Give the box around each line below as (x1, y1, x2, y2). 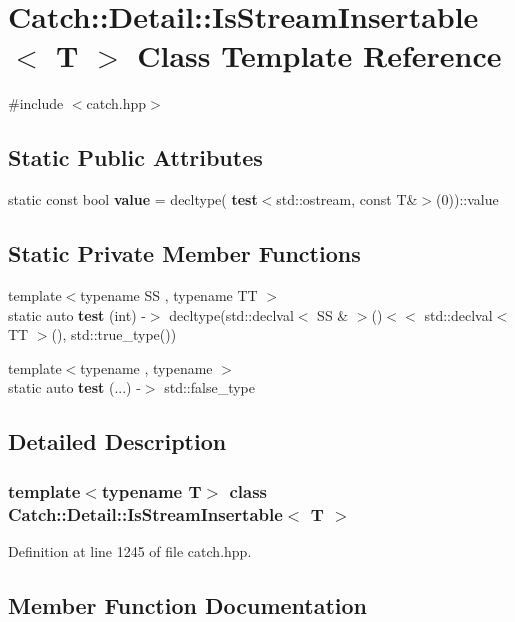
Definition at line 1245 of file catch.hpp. (8, 540, 252, 561)
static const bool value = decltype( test (8, 189, 258, 210)
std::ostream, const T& (276, 189, 418, 210)
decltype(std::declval (169, 304, 294, 325)
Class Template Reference (137, 35, 502, 76)
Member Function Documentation (8, 589, 368, 620)
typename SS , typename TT (80, 284, 258, 305)
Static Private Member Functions (8, 238, 361, 269)
